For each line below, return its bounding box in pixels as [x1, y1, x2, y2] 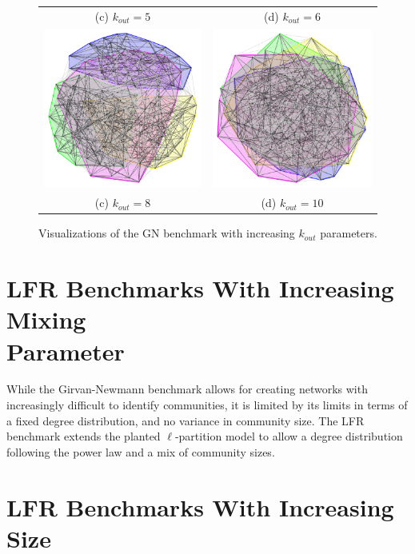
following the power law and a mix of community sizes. [6, 443, 275, 460]
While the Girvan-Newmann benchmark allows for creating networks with [6, 381, 368, 397]
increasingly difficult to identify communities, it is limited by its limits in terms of [6, 397, 408, 413]
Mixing [6, 303, 86, 336]
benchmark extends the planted [6, 428, 161, 444]
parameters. [320, 225, 377, 241]
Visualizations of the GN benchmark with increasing [38, 225, 295, 241]
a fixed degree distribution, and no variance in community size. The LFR [6, 412, 365, 428]
